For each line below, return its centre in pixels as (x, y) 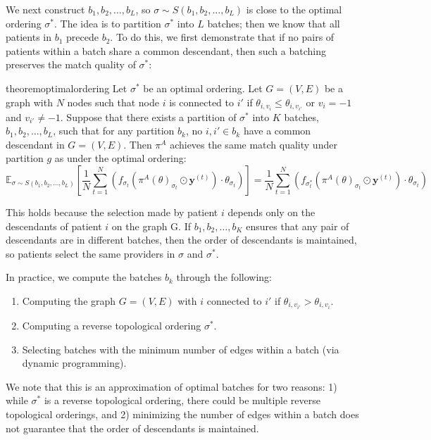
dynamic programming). (74, 363)
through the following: (224, 277)
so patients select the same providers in (90, 253)
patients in (29, 37)
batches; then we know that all (274, 23)
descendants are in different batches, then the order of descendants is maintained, (181, 240)
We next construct (45, 9)
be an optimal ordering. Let (203, 88)
